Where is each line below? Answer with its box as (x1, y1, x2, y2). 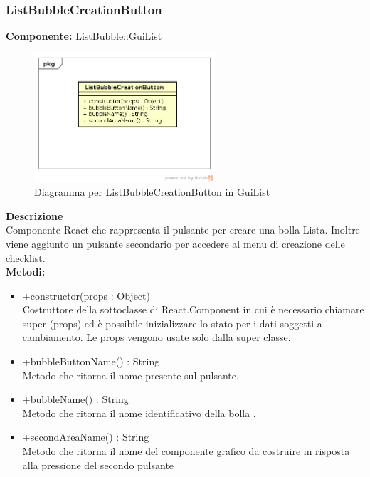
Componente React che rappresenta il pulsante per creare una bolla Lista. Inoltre (6, 222, 360, 237)
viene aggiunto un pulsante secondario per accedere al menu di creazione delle (6, 236, 345, 251)
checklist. (6, 250, 46, 265)
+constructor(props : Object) (22, 288, 150, 303)
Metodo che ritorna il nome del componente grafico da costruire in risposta (22, 444, 350, 458)
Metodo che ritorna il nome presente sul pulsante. (22, 367, 239, 382)
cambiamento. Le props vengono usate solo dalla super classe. (22, 330, 291, 345)
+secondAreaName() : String (22, 429, 149, 444)
